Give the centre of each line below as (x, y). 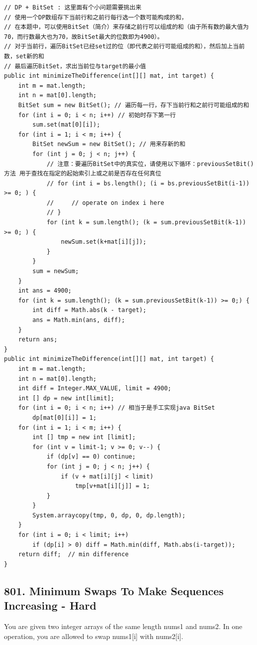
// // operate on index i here (105, 203)
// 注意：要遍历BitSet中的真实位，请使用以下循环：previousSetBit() (150, 164)
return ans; (38, 340)
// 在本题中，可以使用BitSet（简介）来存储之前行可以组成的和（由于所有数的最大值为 (127, 27)
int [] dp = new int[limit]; (66, 398)
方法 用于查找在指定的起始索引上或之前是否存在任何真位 (83, 174)
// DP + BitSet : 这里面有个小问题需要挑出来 (73, 7)
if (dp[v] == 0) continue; (91, 457)
